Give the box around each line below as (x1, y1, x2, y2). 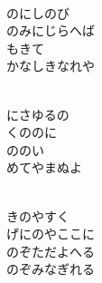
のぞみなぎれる (6, 259, 95, 278)
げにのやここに (6, 224, 95, 243)
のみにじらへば (6, 21, 95, 40)
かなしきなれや (6, 56, 95, 75)
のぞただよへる (6, 241, 95, 260)
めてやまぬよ (6, 158, 82, 177)
